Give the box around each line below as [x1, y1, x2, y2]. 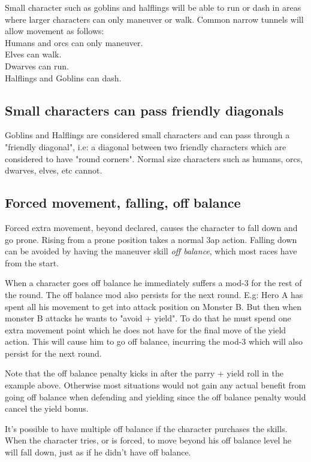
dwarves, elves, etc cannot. [5, 164, 102, 177]
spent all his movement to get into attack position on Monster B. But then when [5, 300, 301, 312]
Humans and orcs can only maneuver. [5, 36, 143, 48]
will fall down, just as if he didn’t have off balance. [5, 446, 191, 458]
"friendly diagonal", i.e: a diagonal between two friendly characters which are [5, 140, 286, 153]
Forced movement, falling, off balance [5, 193, 241, 212]
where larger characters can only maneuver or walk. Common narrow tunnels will [5, 13, 304, 25]
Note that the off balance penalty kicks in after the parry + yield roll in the [5, 367, 283, 379]
